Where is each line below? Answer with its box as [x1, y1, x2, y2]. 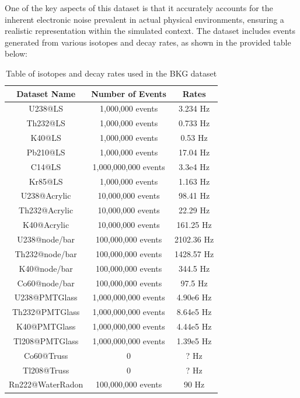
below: [5, 47, 27, 60]
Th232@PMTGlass [12, 306, 80, 318]
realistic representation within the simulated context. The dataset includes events [5, 25, 295, 37]
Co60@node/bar [17, 276, 75, 289]
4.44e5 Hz [176, 320, 212, 333]
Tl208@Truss [23, 364, 69, 376]
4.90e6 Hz [176, 291, 212, 303]
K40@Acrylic [23, 219, 69, 231]
